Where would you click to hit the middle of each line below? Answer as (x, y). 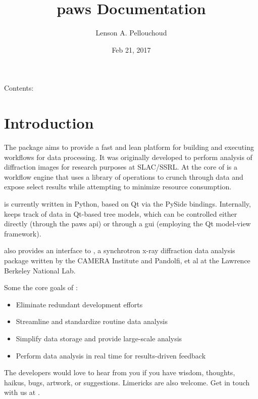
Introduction (49, 123)
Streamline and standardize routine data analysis (92, 321)
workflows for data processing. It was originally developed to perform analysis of (128, 157)
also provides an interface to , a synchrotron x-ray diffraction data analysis (120, 250)
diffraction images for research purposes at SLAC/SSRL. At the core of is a (121, 167)
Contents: (19, 88)
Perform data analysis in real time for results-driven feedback (111, 355)
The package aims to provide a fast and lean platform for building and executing (129, 147)
